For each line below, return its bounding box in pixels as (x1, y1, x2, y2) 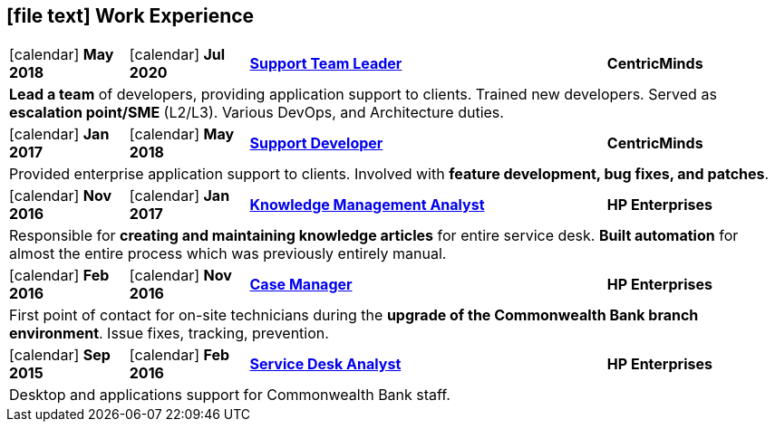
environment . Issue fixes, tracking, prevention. (9, 324, 329, 343)
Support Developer (249, 134, 383, 153)
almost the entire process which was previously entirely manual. (9, 244, 447, 263)
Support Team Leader (249, 54, 402, 73)
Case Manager (249, 275, 353, 294)
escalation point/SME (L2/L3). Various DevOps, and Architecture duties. (9, 103, 504, 122)
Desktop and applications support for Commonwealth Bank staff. (9, 386, 450, 405)
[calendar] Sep (9, 346, 111, 365)
